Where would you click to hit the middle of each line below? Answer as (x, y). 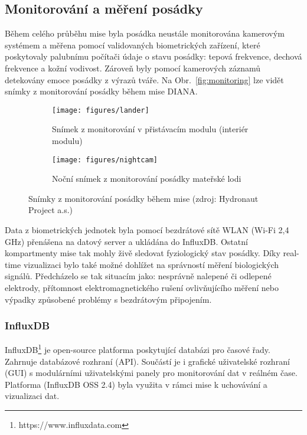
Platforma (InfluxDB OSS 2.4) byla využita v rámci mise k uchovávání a (136, 384)
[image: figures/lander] (101, 110)
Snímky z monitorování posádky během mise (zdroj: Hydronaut (143, 198)
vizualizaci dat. (32, 396)
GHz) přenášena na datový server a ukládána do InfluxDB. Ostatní (126, 241)
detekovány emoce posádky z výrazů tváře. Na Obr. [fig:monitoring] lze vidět (144, 79)
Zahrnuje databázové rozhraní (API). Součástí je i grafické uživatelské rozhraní (147, 361)
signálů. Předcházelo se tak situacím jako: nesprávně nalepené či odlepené (138, 276)
